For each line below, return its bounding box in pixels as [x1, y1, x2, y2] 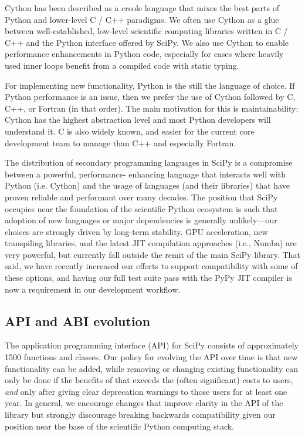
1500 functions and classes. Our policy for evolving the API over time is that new [5, 351, 298, 363]
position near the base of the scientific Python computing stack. [5, 420, 234, 432]
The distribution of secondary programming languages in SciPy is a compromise [5, 156, 293, 169]
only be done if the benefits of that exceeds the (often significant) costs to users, [5, 374, 293, 386]
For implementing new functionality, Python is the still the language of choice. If [5, 79, 295, 91]
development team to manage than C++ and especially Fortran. [5, 136, 236, 149]
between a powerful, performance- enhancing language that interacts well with [5, 167, 286, 180]
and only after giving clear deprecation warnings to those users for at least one [5, 385, 287, 397]
